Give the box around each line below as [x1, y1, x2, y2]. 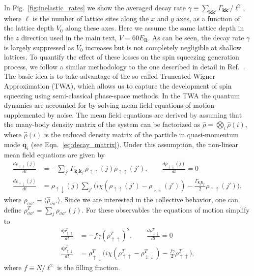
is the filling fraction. [57, 262, 120, 273]
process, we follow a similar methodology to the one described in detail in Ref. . [4, 61, 245, 71]
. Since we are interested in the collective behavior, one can [60, 194, 238, 204]
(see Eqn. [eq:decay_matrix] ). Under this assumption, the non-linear [31, 139, 238, 149]
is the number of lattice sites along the [32, 13, 149, 23]
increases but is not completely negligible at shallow [85, 42, 242, 52]
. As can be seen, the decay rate [148, 32, 244, 42]
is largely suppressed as [4, 42, 74, 52]
